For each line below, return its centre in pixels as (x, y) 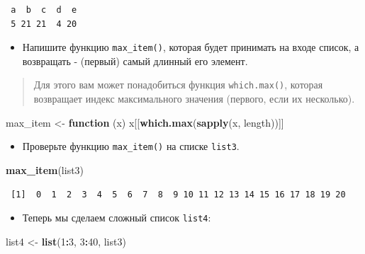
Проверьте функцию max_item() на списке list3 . (131, 146)
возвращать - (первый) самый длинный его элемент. (135, 60)
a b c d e (44, 10)
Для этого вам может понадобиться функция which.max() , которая (178, 85)
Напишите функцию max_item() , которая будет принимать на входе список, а (191, 47)
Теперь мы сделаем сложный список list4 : (117, 218)
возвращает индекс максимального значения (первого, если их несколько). (194, 99)
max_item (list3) (45, 169)
